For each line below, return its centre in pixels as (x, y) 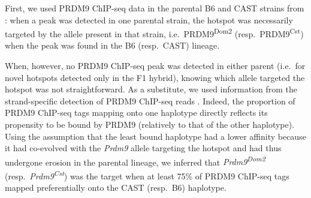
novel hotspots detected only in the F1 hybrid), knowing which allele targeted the (155, 77)
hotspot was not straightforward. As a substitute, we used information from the (151, 89)
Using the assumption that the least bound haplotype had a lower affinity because (155, 136)
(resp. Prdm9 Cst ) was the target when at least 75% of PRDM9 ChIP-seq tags (147, 175)
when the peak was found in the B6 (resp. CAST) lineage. (112, 45)
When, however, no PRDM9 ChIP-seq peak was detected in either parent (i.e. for (155, 66)
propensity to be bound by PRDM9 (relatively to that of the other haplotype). (150, 124)
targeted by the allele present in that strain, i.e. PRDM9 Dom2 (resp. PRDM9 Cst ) (154, 33)
